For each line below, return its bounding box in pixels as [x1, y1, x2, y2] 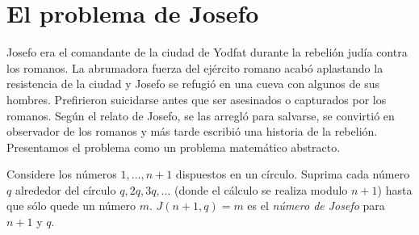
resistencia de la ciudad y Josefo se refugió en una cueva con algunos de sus [6, 75, 379, 92]
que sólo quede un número [6, 197, 136, 214]
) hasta [377, 181, 413, 198]
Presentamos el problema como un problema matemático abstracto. [6, 138, 341, 155]
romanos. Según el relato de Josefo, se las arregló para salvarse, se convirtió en [6, 107, 395, 124]
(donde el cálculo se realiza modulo [174, 181, 348, 198]
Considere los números [6, 166, 117, 183]
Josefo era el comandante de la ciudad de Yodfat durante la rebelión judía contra [6, 44, 408, 61]
